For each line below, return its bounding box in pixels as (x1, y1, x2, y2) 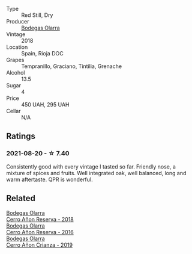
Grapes (6, 57, 25, 63)
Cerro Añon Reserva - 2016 (6, 228, 74, 235)
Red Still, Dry (21, 11, 53, 19)
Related (6, 193, 36, 203)
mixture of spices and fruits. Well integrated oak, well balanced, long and (6, 169, 187, 176)
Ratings (6, 131, 36, 141)
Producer (6, 18, 29, 25)
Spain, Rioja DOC (21, 50, 64, 57)
